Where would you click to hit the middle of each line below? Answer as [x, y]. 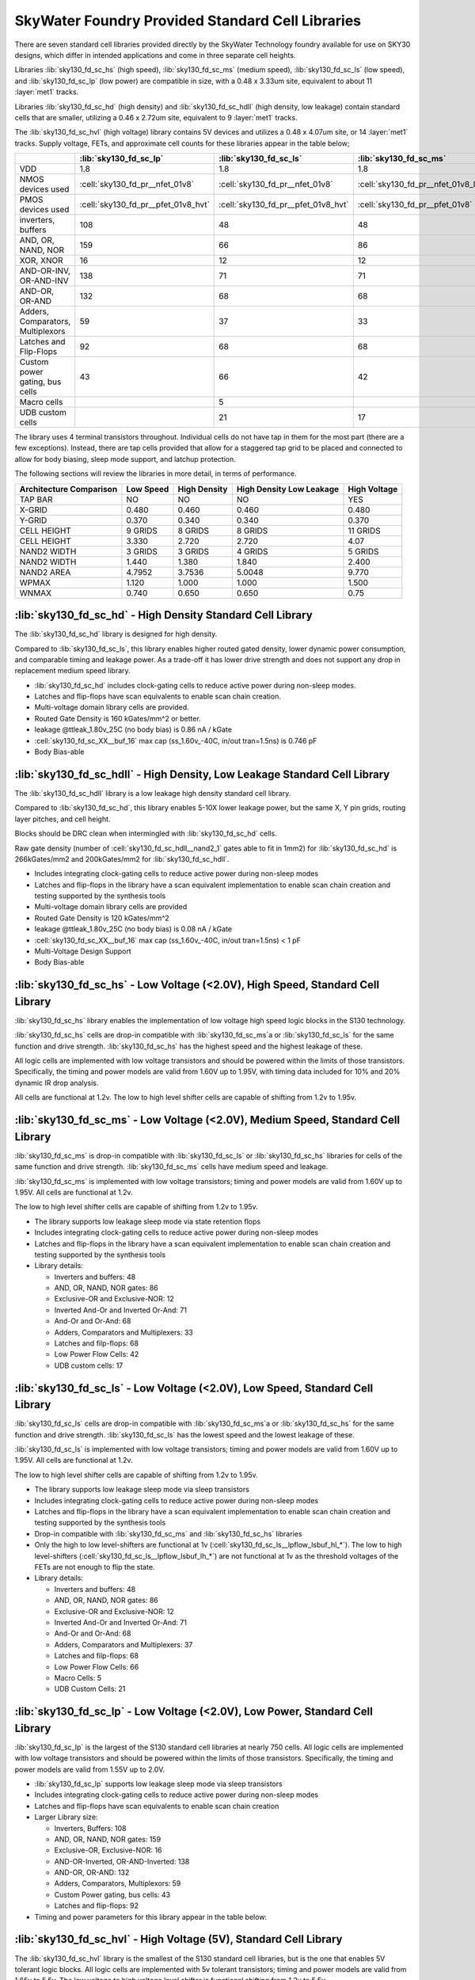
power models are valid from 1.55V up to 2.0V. [90, 1769]
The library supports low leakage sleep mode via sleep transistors [142, 1490]
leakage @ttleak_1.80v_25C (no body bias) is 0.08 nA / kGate [133, 929]
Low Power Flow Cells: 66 [97, 1666]
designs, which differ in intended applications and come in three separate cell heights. [155, 55]
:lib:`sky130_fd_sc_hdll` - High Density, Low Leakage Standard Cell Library [202, 774]
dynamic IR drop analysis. [57, 1083]
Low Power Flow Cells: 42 [97, 1354]
